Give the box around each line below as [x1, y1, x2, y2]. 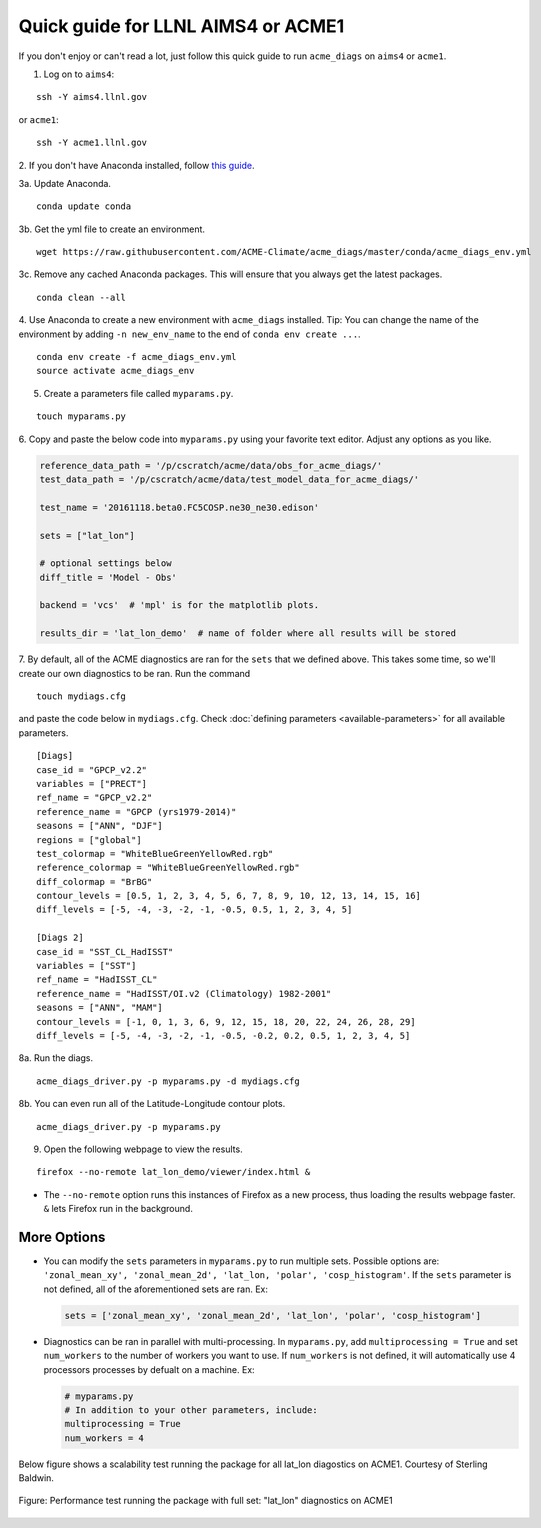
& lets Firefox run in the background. [43, 1203, 194, 1215]
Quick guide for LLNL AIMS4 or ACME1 [18, 15, 345, 37]
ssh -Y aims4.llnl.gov [36, 91, 148, 103]
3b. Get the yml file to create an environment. [18, 223, 205, 235]
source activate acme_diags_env [36, 365, 195, 377]
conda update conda [36, 201, 132, 212]
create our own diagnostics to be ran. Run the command [18, 667, 251, 679]
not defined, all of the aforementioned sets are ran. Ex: [43, 1283, 269, 1295]
